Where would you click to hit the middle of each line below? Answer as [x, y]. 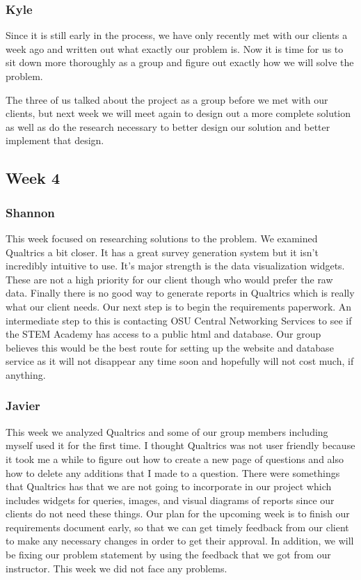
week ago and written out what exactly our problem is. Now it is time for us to [175, 48]
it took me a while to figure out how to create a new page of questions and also [175, 458]
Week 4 [33, 178]
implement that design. [55, 140]
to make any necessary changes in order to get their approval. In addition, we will [180, 541]
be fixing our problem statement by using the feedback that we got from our [168, 555]
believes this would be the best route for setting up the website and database [170, 347]
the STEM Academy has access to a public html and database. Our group [163, 334]
